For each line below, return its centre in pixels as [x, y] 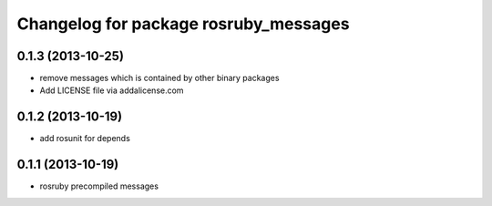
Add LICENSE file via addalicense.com [112, 90]
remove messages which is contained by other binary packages [159, 78]
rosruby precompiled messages [99, 186]
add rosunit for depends [85, 139]
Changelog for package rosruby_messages [183, 24]
